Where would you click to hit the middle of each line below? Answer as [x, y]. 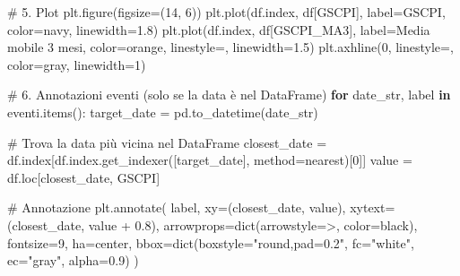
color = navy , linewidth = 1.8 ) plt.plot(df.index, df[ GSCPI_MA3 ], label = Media [219, 29]
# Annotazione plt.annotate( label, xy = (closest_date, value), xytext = [201, 207]
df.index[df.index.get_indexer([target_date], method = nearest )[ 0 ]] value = [210, 160]
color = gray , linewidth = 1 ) [77, 64]
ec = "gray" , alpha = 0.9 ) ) [73, 260]
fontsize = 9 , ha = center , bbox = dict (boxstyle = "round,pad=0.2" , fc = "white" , [211, 242]
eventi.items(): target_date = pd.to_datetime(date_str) [163, 112]
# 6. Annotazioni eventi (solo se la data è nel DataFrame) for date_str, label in [229, 95]
